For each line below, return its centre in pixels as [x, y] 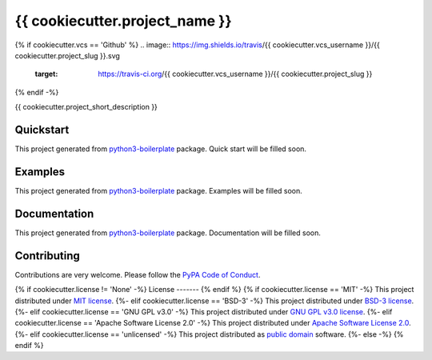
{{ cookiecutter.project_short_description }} [86, 107]
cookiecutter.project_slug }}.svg [67, 55]
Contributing [47, 256]
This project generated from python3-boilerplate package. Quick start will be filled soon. [161, 149]
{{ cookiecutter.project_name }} [123, 21]
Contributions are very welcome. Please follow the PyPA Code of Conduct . [138, 274]
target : [46, 74]
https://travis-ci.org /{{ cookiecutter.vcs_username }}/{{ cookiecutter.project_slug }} [235, 74]
